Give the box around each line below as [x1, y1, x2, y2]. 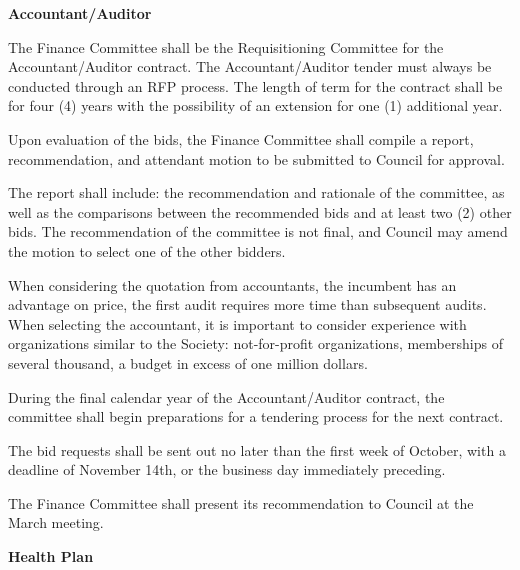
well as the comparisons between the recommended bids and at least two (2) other [8, 201, 512, 222]
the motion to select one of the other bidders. [8, 240, 286, 261]
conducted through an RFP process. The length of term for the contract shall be [8, 75, 503, 96]
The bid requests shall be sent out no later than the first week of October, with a [8, 439, 506, 460]
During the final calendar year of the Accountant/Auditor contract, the [8, 386, 445, 407]
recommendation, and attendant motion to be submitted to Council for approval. [8, 148, 505, 169]
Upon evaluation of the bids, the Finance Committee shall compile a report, [8, 128, 474, 149]
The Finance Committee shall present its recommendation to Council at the [8, 492, 474, 513]
